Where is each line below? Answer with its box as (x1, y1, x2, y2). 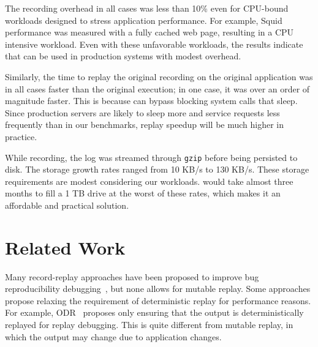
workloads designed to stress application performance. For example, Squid (5, 13, 282, 26)
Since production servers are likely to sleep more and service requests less (5, 106, 280, 119)
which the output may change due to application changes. (5, 330, 222, 343)
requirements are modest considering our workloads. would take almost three (5, 174, 293, 187)
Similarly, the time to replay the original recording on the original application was (5, 70, 313, 83)
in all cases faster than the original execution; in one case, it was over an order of (5, 82, 310, 95)
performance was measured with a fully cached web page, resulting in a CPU (5, 26, 294, 39)
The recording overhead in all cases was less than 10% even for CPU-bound (5, 2, 289, 14)
